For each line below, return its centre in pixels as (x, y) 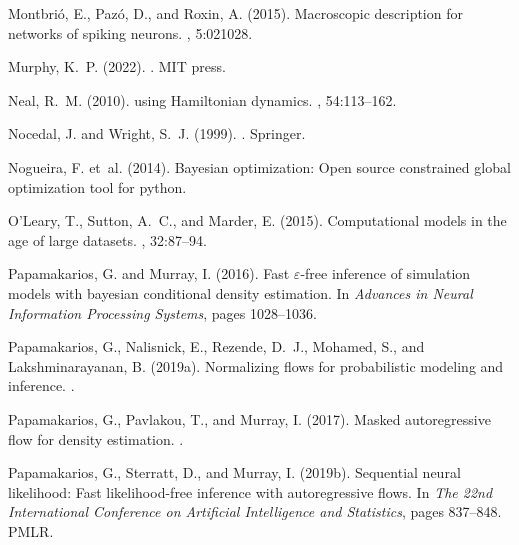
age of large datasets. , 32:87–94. (107, 239)
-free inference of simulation (385, 273)
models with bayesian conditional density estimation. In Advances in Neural (240, 292)
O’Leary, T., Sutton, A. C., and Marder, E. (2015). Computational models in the (257, 220)
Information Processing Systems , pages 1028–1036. (162, 312)
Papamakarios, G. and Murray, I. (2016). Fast (149, 273)
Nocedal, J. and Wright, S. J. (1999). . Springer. (157, 133)
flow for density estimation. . (96, 438)
